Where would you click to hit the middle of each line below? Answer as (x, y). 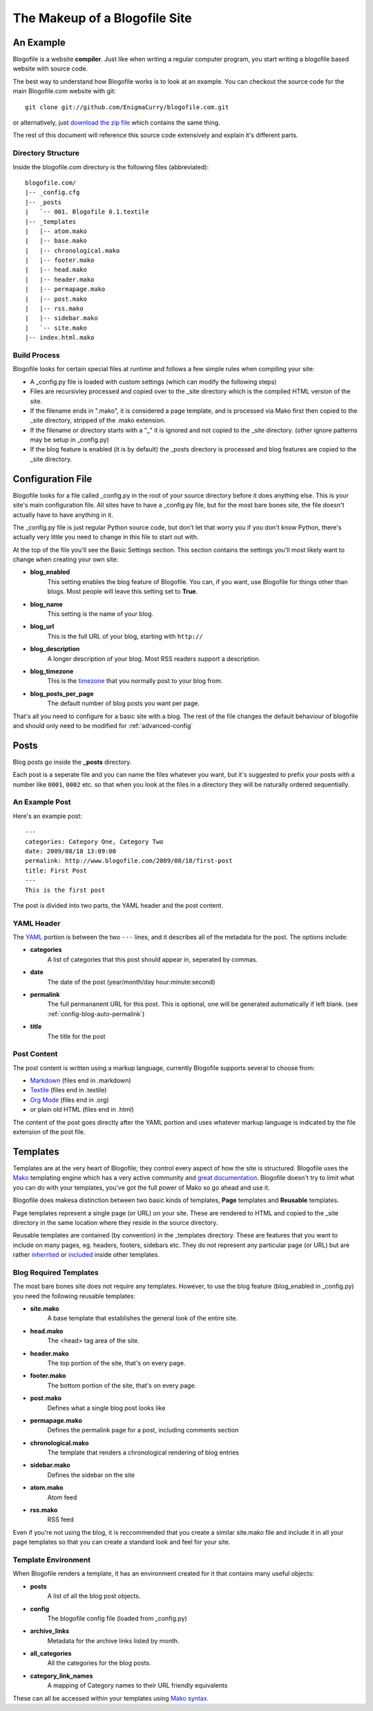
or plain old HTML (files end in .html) (82, 1110)
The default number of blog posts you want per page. (124, 703)
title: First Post (56, 870)
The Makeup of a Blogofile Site (103, 18)
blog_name (47, 604)
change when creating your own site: (66, 559)
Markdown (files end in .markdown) (80, 1081)
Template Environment (52, 1560)
